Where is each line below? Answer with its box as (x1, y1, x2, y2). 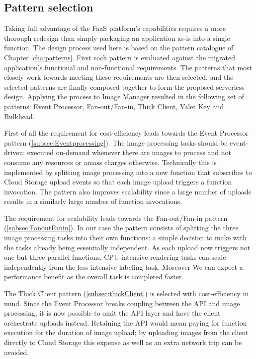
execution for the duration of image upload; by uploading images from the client (4, 327, 249, 338)
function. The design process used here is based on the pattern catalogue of (4, 42, 234, 53)
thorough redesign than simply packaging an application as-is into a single (4, 32, 230, 43)
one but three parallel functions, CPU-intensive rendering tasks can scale (4, 252, 226, 262)
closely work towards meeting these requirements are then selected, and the (4, 72, 234, 82)
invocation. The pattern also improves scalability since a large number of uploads (4, 186, 252, 196)
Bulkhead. (4, 111, 35, 121)
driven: (4, 147, 25, 158)
